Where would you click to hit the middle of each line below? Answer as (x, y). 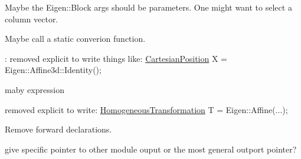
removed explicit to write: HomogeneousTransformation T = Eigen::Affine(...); (146, 109)
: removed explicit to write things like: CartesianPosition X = (116, 58)
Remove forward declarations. (58, 129)
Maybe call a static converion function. (75, 39)
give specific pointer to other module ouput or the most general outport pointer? (151, 149)
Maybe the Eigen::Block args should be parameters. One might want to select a (148, 7)
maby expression (35, 89)
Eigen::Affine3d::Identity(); (53, 70)
